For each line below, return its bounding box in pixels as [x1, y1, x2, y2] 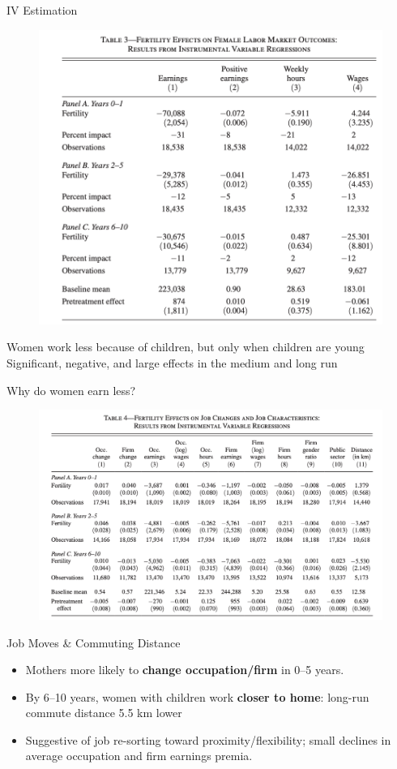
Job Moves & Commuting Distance [6, 634, 181, 651]
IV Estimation [6, 2, 78, 18]
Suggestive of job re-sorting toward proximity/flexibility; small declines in [25, 731, 391, 748]
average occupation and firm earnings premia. [25, 747, 253, 764]
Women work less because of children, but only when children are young [6, 338, 365, 355]
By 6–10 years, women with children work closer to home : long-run [25, 688, 369, 705]
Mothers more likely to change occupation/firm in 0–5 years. [25, 661, 344, 678]
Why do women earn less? [6, 381, 136, 398]
